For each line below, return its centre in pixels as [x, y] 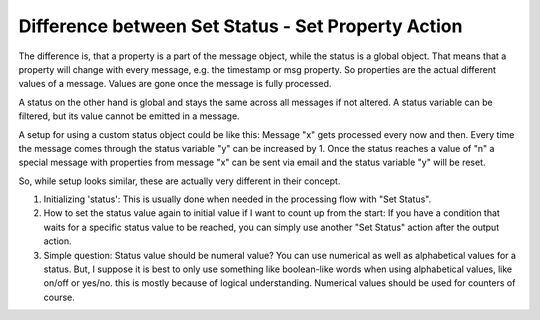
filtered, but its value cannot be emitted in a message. [129, 116]
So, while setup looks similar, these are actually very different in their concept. [179, 181]
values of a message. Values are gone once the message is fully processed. [175, 84]
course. [59, 297]
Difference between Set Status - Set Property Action [240, 26]
